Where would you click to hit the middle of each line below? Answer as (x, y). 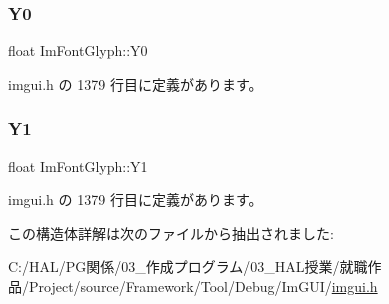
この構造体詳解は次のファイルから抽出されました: (171, 232)
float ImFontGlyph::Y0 (78, 50)
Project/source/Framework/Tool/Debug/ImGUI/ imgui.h (203, 286)
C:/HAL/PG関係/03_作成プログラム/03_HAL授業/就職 (188, 266)
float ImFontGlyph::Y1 (78, 165)
